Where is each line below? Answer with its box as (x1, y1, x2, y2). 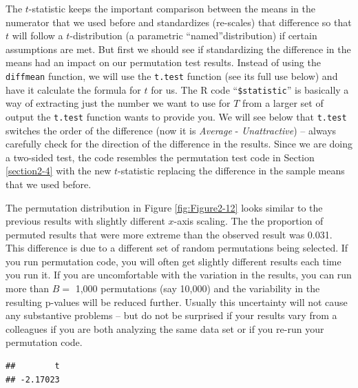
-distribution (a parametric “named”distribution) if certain (70, 28, 317, 43)
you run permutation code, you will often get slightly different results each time (6, 254, 341, 268)
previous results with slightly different (6, 214, 165, 228)
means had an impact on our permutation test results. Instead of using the (6, 55, 321, 70)
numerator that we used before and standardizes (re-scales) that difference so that (6, 14, 352, 29)
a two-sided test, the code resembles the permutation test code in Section (6, 150, 315, 164)
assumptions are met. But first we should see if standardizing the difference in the (6, 41, 351, 56)
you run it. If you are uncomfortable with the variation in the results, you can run (6, 267, 352, 282)
